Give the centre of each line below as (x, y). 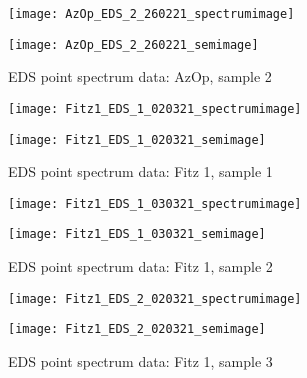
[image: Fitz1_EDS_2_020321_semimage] (137, 329)
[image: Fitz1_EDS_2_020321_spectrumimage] (155, 298)
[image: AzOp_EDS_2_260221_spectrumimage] (151, 14)
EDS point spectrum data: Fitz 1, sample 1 (140, 171)
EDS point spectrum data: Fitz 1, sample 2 (140, 266)
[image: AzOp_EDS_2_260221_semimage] (133, 44)
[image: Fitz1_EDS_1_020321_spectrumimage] (155, 108)
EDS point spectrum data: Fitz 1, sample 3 (140, 361)
